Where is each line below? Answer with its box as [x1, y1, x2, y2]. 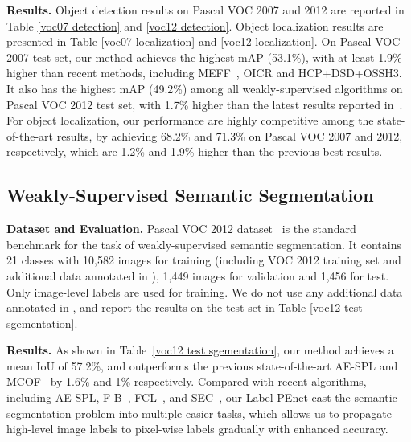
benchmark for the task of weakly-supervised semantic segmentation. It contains [6, 235, 401, 252]
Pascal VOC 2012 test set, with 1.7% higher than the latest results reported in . [6, 96, 403, 113]
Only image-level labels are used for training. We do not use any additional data [6, 283, 403, 300]
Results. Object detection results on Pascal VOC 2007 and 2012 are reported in [6, 2, 405, 18]
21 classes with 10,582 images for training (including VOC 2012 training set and [6, 252, 401, 268]
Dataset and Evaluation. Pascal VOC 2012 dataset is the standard [6, 220, 356, 237]
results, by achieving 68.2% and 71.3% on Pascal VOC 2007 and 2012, [56, 127, 403, 144]
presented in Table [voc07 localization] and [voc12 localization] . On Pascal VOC [6, 33, 401, 50]
